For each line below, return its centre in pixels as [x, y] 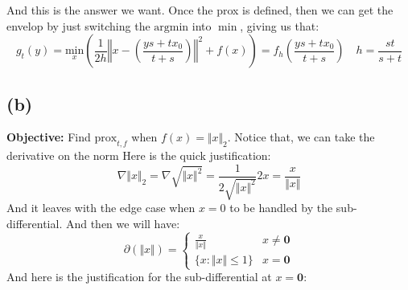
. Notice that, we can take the [301, 137]
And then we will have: [123, 223]
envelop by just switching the [78, 25]
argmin [171, 27]
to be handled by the [281, 208]
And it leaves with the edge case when [101, 208]
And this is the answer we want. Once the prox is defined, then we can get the [200, 10]
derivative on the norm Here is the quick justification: [139, 155]
